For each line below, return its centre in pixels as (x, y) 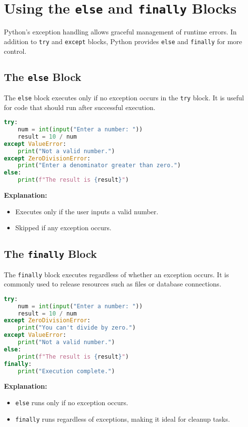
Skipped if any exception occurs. (63, 228)
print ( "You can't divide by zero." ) (77, 328)
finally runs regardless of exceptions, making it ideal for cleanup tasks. (123, 419)
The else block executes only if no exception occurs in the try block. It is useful (124, 97)
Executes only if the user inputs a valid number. (87, 211)
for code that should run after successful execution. (80, 107)
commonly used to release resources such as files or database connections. (113, 284)
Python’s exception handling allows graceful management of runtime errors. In (120, 32)
